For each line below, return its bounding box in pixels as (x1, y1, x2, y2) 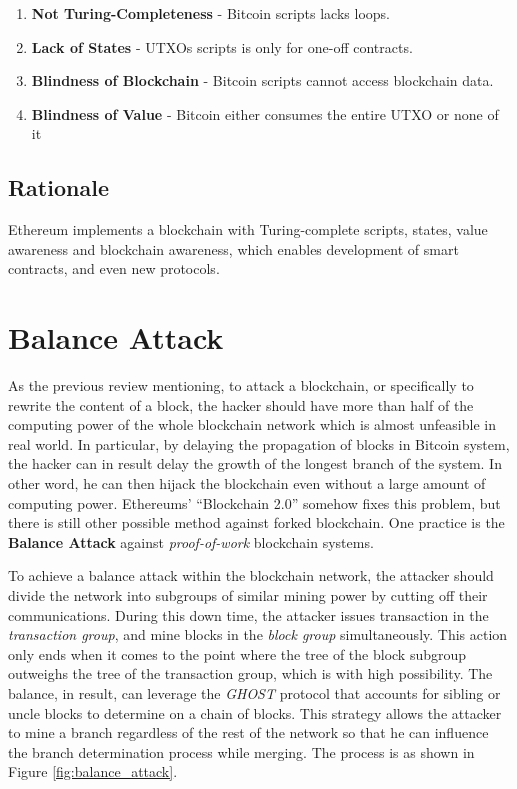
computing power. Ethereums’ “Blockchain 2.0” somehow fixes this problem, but (8, 492, 501, 513)
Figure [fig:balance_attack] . (8, 761, 178, 782)
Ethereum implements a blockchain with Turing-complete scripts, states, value (8, 219, 488, 240)
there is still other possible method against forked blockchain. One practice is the (8, 512, 505, 533)
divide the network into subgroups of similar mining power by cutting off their (8, 585, 488, 606)
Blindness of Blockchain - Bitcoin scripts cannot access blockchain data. (31, 70, 494, 91)
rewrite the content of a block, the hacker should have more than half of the (8, 394, 474, 415)
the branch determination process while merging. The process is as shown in (8, 741, 475, 762)
